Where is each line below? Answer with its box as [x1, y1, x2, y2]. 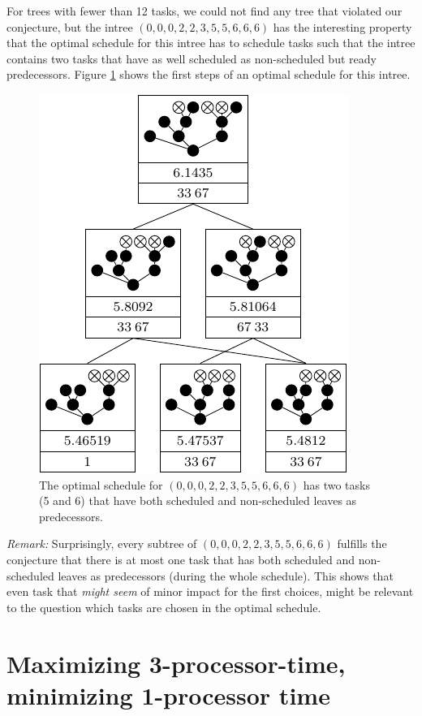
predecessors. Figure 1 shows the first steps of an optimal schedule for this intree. [6, 66, 411, 83]
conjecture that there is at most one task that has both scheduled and [6, 550, 355, 567]
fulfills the [337, 535, 387, 552]
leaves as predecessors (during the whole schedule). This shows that [58, 567, 394, 584]
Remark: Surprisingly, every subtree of [6, 535, 197, 552]
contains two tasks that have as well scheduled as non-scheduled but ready [6, 50, 377, 67]
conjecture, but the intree [6, 18, 133, 35]
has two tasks [303, 476, 370, 493]
